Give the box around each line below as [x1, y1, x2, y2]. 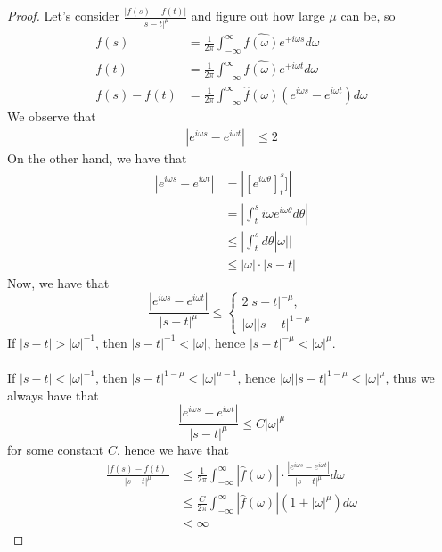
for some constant [7, 440, 104, 458]
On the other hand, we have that [7, 148, 187, 167]
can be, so [340, 6, 396, 25]
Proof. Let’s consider [7, 6, 119, 25]
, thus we [385, 368, 435, 387]
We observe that [7, 107, 96, 126]
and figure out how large [191, 6, 325, 25]
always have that [7, 385, 99, 404]
